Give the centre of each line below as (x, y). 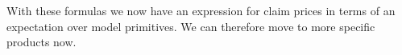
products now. (41, 42)
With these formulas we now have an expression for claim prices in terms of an (201, 10)
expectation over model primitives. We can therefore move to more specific (191, 26)
